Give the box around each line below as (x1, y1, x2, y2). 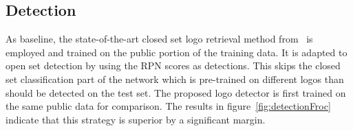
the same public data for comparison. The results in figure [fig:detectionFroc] (6, 99, 331, 113)
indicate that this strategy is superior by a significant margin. (6, 112, 266, 126)
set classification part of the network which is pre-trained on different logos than (6, 71, 344, 86)
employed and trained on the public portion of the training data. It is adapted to (6, 45, 347, 59)
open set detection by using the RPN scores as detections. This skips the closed (6, 58, 341, 73)
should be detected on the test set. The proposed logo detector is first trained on (6, 85, 346, 99)
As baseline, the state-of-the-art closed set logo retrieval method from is (6, 32, 313, 46)
